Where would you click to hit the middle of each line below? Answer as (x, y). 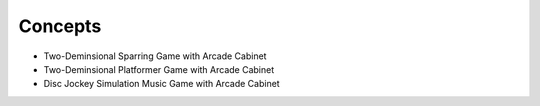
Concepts (60, 26)
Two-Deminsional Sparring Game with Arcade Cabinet (155, 56)
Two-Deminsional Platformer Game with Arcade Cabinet (159, 69)
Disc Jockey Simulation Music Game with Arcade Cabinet (161, 84)
